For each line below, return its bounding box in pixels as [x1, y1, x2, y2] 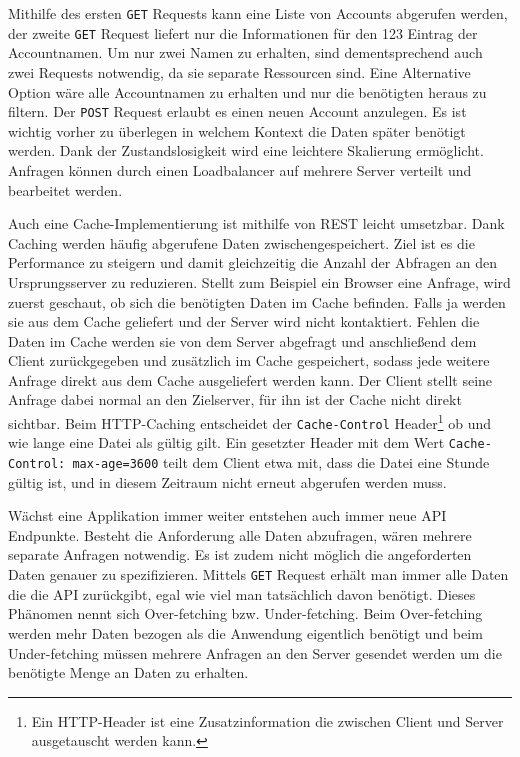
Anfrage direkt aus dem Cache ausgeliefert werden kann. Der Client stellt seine [8, 369, 493, 390]
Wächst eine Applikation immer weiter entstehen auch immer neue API [8, 505, 447, 526]
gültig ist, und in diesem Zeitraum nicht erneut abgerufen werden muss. [8, 471, 447, 492]
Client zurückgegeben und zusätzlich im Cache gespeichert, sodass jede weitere [8, 350, 490, 371]
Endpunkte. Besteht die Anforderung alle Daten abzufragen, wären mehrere [8, 524, 472, 545]
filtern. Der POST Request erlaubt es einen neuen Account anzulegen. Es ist [8, 101, 467, 122]
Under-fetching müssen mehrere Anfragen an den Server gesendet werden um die [8, 642, 502, 663]
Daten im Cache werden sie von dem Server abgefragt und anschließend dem [8, 330, 477, 351]
